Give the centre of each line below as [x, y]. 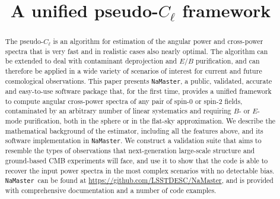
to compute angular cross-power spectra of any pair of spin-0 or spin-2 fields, [124, 101]
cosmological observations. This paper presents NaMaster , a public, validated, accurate [139, 80]
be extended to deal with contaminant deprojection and [91, 61]
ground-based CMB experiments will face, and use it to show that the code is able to [136, 161]
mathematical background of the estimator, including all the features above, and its [134, 130]
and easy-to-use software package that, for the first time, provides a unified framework [138, 91]
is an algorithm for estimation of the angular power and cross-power [158, 41]
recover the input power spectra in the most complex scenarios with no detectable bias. [140, 170]
